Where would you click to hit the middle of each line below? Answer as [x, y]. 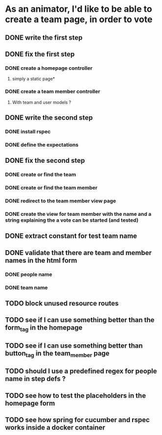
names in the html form [41, 260]
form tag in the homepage [44, 328]
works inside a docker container [55, 428]
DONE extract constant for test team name [71, 236]
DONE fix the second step [45, 161]
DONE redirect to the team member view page [61, 201]
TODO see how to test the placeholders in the [75, 396]
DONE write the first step [44, 38]
